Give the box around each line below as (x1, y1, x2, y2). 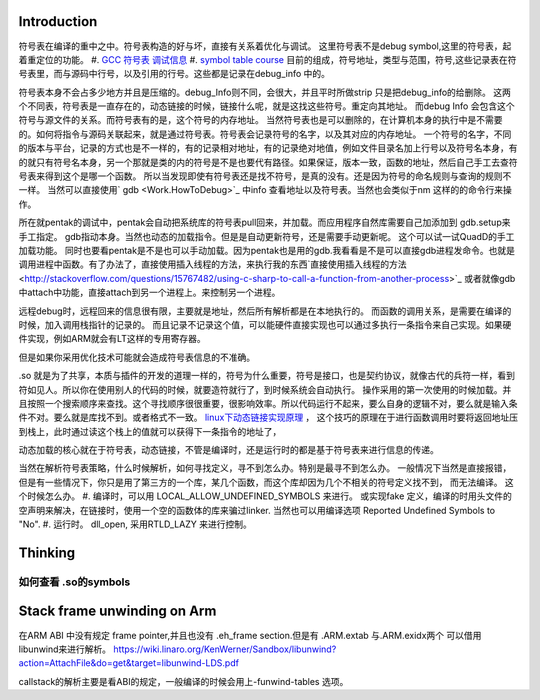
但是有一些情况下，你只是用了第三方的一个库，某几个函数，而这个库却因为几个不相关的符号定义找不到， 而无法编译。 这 (18, 476, 514, 488)
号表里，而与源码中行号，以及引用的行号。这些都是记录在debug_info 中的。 (18, 68, 330, 80)
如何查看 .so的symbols (18, 575, 131, 589)
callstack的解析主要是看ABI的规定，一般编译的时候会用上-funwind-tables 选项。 (18, 675, 349, 687)
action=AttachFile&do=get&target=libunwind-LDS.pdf (18, 657, 240, 669)
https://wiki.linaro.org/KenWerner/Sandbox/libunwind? (113, 643, 337, 655)
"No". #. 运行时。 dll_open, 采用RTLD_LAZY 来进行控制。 (18, 518, 252, 530)
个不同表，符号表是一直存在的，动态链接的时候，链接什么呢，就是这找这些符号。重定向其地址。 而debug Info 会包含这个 (18, 100, 515, 112)
